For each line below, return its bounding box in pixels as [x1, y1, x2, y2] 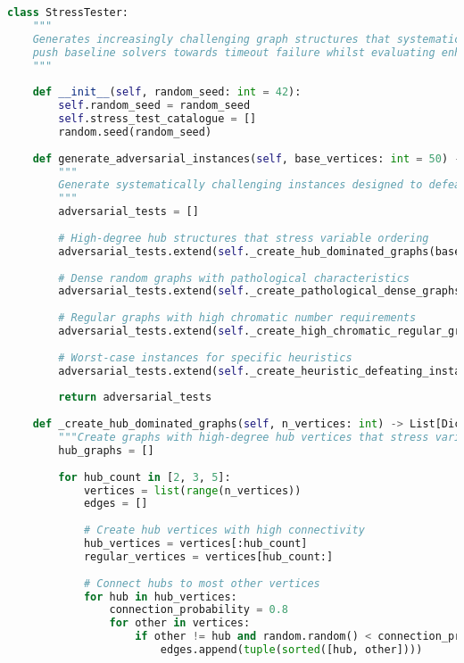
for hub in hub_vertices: [83, 590, 237, 603]
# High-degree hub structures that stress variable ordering [58, 231, 429, 244]
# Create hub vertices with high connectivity [83, 524, 365, 537]
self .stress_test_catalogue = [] [58, 112, 257, 125]
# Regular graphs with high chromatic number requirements [58, 311, 417, 325]
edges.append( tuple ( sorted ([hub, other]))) [160, 643, 423, 656]
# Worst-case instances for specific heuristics [58, 351, 352, 364]
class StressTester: [7, 6, 129, 19]
